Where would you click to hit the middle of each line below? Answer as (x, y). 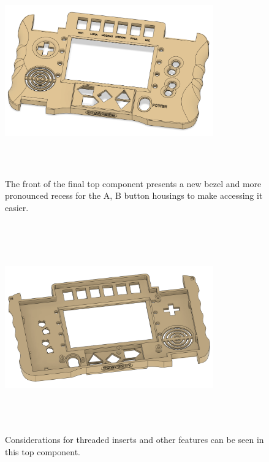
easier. (17, 207)
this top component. (43, 451)
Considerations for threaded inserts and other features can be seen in (134, 440)
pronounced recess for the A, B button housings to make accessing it (134, 195)
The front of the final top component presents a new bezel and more (133, 183)
